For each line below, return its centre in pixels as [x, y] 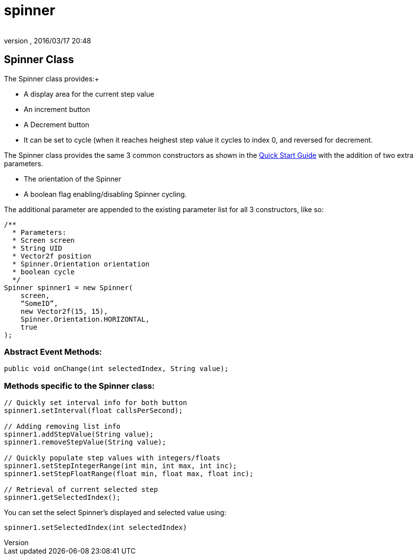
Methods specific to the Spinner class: [79, 386]
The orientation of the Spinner [73, 179]
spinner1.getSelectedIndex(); [62, 498]
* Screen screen [43, 240]
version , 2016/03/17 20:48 [48, 40]
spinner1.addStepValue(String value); [79, 434]
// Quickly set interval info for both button [95, 403]
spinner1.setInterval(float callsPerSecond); [94, 411]
